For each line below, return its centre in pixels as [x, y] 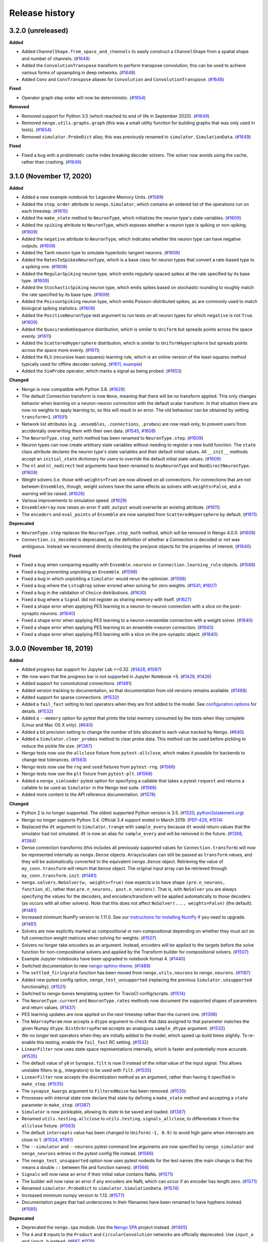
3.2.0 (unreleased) [39, 31]
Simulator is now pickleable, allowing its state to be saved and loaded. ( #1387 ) [104, 1112]
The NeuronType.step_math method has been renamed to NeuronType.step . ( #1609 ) [112, 438]
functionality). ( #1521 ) [44, 987]
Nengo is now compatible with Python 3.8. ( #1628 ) [73, 389]
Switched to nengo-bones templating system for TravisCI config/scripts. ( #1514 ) [103, 994]
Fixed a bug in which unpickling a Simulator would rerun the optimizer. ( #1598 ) [104, 578]
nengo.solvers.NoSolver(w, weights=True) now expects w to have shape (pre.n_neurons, [123, 882]
